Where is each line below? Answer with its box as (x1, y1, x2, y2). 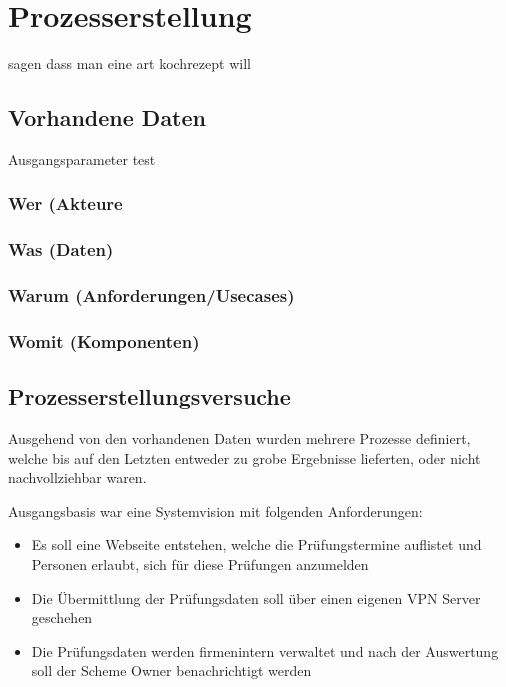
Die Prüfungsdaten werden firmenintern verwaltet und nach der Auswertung (31, 640, 499, 661)
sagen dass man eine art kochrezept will (8, 53, 251, 74)
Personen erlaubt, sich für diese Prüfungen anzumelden (31, 554, 369, 575)
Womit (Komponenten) (8, 328, 200, 353)
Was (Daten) (8, 237, 114, 262)
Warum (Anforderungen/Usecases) (8, 283, 295, 308)
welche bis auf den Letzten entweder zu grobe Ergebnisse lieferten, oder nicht (8, 447, 481, 468)
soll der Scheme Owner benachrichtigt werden (31, 660, 312, 681)
